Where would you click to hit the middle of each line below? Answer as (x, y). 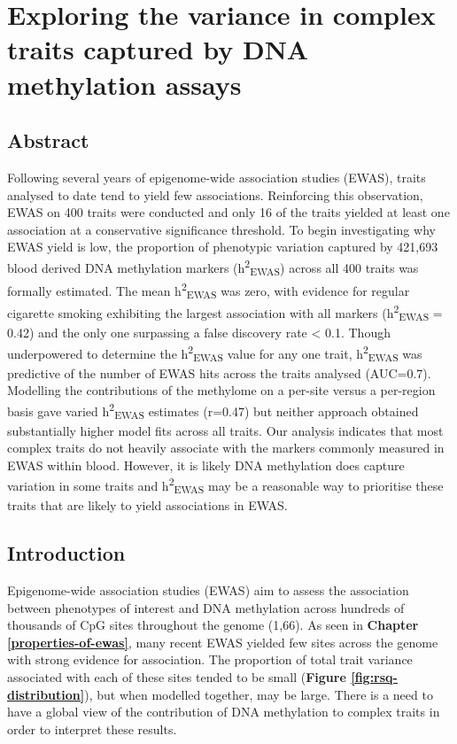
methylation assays (124, 84)
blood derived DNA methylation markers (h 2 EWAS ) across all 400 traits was (213, 267)
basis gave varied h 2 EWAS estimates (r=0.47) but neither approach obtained (213, 411)
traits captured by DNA (158, 49)
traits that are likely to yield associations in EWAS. (147, 505)
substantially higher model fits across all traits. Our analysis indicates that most (225, 430)
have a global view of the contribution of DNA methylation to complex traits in (224, 712)
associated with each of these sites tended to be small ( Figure (177, 676)
